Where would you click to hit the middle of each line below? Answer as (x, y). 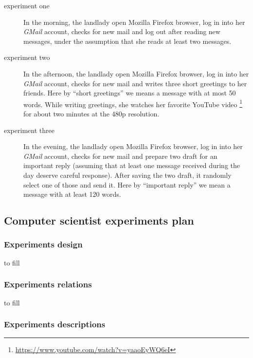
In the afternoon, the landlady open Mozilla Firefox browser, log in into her (136, 73)
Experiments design (43, 244)
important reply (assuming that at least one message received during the (132, 165)
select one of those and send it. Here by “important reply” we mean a (127, 184)
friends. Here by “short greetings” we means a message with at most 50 (130, 93)
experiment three (29, 130)
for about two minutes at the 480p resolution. (91, 113)
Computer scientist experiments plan (99, 220)
